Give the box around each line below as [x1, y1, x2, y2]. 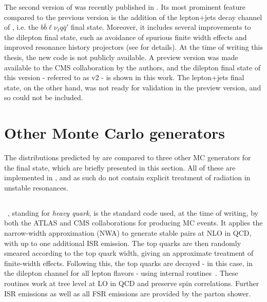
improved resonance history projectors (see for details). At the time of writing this [4, 42, 263, 52]
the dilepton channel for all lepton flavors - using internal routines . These [4, 268, 238, 278]
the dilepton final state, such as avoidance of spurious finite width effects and [4, 31, 247, 42]
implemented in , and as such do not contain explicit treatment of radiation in [4, 172, 251, 183]
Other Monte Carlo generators [4, 122, 225, 143]
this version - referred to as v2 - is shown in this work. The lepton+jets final [4, 72, 244, 83]
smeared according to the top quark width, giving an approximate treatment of [4, 248, 254, 258]
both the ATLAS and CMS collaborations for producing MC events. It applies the [4, 217, 263, 228]
